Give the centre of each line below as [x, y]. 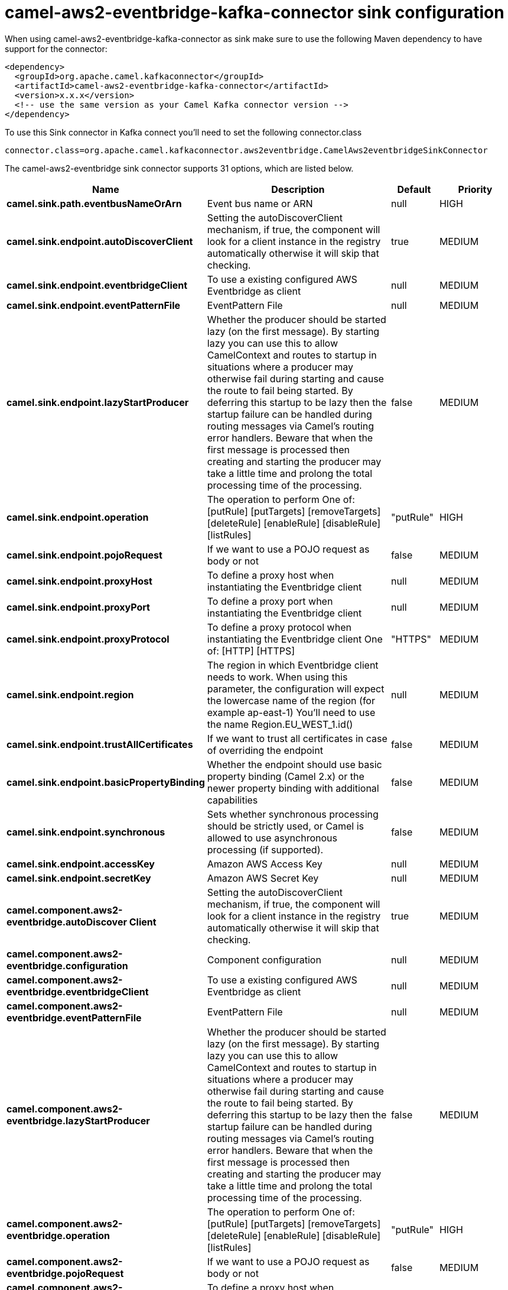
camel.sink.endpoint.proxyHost [79, 581]
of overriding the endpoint [265, 750]
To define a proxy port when [270, 601]
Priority [475, 189]
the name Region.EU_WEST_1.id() [280, 724]
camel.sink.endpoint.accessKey [81, 864]
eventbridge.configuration [67, 965]
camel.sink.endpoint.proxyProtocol [88, 639]
